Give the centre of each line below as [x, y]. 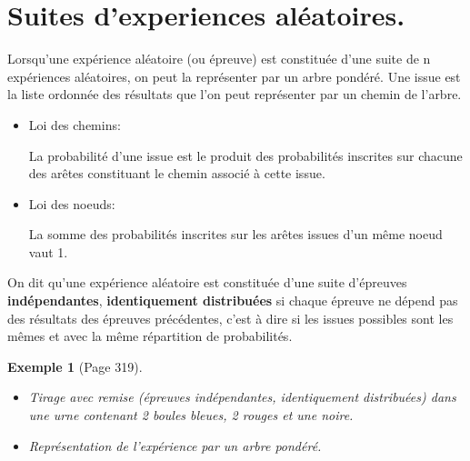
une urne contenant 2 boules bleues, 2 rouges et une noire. [191, 415]
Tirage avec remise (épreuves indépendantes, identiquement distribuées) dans [242, 397]
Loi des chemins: [75, 124]
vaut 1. [48, 251]
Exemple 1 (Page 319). [75, 366]
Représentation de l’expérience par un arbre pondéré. [175, 445]
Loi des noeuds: [72, 203]
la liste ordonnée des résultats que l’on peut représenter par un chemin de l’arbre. [235, 94]
